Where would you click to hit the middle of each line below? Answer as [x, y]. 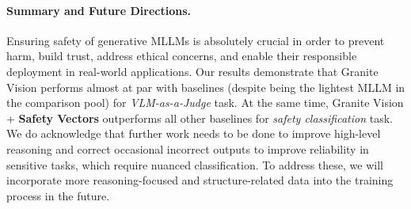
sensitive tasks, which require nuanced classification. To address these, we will [195, 164]
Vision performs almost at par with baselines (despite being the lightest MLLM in [206, 87]
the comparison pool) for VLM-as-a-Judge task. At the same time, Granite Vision [205, 103]
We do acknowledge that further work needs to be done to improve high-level [194, 133]
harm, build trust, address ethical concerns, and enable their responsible [182, 56]
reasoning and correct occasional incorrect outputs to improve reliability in [188, 148]
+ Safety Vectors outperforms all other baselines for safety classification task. [200, 118]
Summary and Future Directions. [99, 10]
